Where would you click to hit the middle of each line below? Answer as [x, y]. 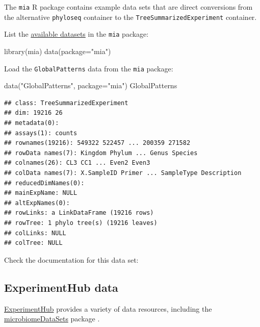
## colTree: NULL [33, 243]
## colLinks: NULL [35, 233]
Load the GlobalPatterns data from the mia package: [89, 68]
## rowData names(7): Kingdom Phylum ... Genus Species [101, 153]
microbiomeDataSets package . [52, 319]
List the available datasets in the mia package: [76, 34]
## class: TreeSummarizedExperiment [66, 103]
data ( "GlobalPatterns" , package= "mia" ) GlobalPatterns [91, 85]
